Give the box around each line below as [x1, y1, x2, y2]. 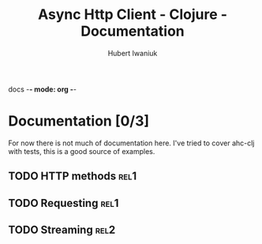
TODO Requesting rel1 [8, 196, 119, 210]
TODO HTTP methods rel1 [8, 170, 137, 183]
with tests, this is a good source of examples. [8, 146, 155, 156]
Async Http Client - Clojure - [38, 6, 227, 24]
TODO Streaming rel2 [8, 223, 116, 237]
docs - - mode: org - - [8, 84, 77, 94]
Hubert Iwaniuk [107, 48, 158, 58]
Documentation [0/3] [8, 112, 150, 130]
